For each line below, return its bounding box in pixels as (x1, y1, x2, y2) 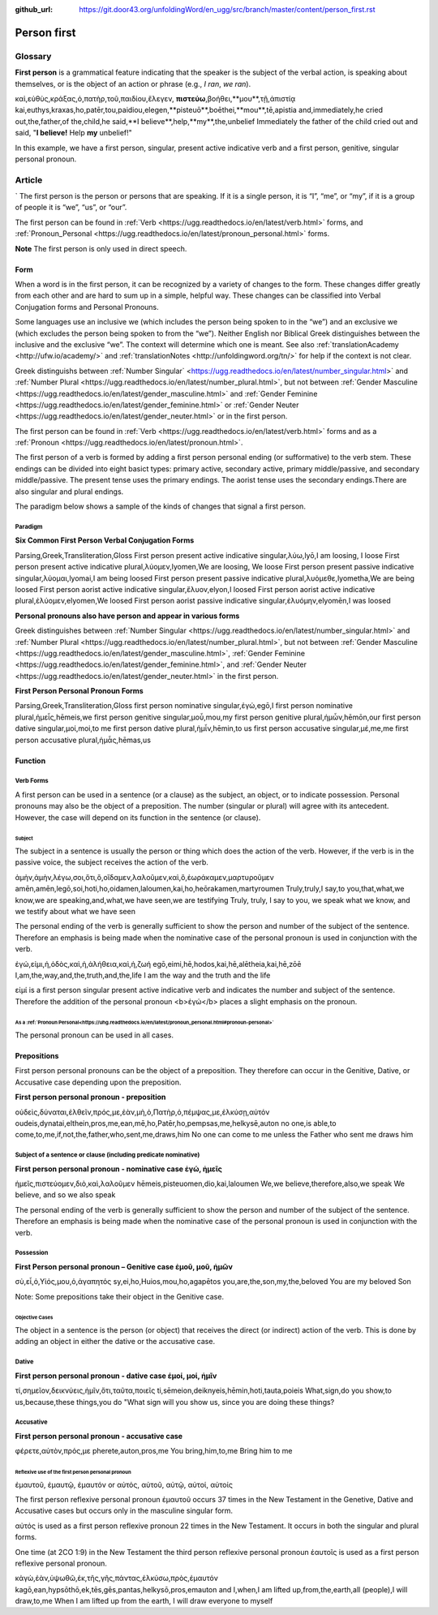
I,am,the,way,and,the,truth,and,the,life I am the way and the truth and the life (15, 970, 271, 980)
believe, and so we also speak (15, 1190, 116, 1200)
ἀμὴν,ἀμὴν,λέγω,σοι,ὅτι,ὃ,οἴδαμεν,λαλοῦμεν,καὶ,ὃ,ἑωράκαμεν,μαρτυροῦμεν (15, 872, 275, 882)
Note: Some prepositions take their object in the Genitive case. (15, 1291, 225, 1301)
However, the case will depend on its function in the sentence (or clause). (15, 812, 261, 823)
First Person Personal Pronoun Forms (15, 686, 144, 696)
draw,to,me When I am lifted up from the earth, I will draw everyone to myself (15, 1596, 273, 1606)
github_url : (15, 5, 53, 14)
